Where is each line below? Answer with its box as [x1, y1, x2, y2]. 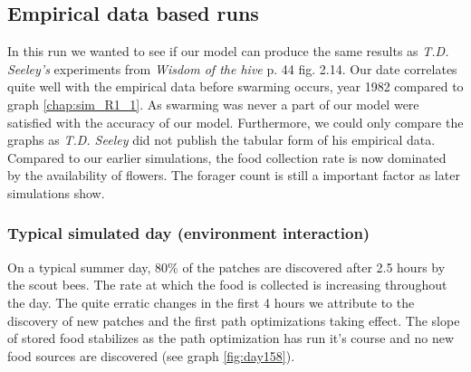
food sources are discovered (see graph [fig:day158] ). [7, 346, 295, 365]
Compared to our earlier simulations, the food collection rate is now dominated [7, 148, 447, 167]
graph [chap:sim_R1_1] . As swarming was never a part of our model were [7, 94, 419, 113]
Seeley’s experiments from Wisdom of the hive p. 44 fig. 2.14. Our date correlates [7, 59, 457, 78]
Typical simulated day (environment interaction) [7, 222, 370, 244]
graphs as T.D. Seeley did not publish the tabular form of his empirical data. [7, 130, 436, 149]
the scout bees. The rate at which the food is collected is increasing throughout [7, 275, 447, 294]
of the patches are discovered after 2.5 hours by [182, 257, 446, 276]
